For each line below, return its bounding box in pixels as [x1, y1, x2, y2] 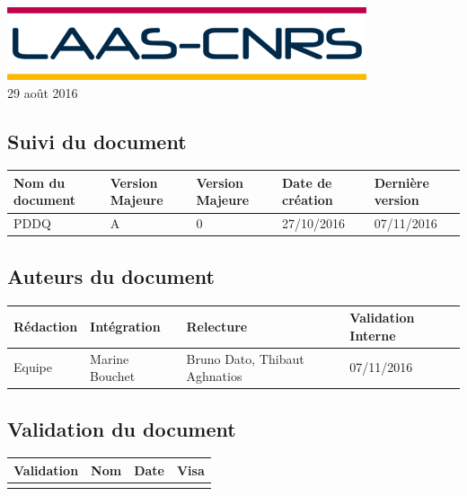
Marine [90, 349, 129, 368]
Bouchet [90, 367, 136, 385]
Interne [349, 325, 396, 344]
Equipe [13, 358, 52, 376]
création [282, 190, 333, 209]
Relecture [186, 316, 248, 335]
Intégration [90, 316, 161, 335]
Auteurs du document [7, 261, 215, 289]
